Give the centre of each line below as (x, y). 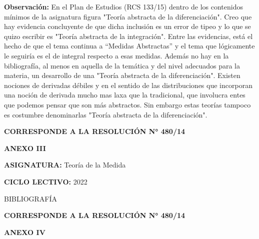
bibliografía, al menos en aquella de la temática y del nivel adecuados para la (122, 65)
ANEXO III (25, 148)
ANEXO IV (25, 232)
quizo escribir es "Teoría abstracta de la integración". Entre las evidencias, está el (128, 36)
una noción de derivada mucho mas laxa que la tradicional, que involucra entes (125, 95)
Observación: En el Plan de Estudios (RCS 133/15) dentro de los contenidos (123, 6)
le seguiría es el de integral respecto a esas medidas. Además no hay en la (116, 55)
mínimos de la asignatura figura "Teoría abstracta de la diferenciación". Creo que (128, 16)
